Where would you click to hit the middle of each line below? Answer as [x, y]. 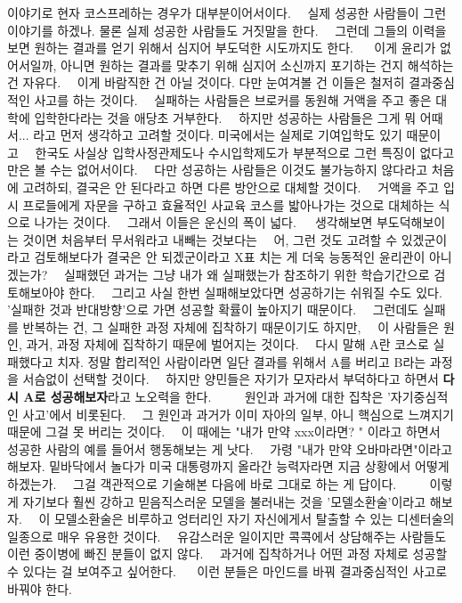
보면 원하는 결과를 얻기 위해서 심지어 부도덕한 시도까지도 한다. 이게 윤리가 [222, 48]
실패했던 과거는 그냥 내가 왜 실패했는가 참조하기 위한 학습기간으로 [247, 274]
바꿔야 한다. [40, 588]
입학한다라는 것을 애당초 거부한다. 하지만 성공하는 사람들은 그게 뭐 [225, 117]
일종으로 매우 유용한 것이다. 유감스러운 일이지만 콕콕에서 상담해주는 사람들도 [227, 536]
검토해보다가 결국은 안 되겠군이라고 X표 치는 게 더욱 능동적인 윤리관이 [230, 257]
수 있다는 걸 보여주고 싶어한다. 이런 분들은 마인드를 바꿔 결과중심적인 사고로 [227, 571]
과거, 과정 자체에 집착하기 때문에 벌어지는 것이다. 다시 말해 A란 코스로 [227, 344]
